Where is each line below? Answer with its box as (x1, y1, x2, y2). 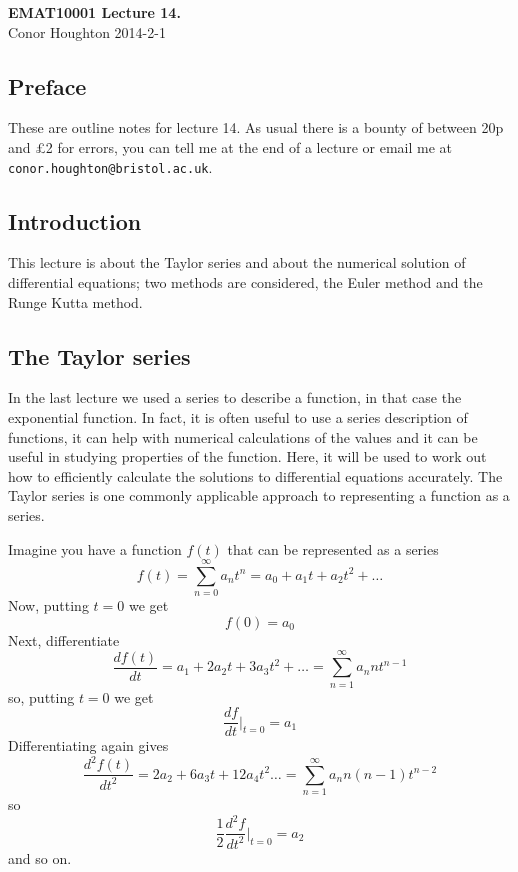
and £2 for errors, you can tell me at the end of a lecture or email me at (8, 136, 452, 157)
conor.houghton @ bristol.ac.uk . (8, 156, 213, 177)
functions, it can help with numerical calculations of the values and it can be (8, 426, 478, 447)
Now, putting (8, 595, 89, 616)
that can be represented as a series (227, 538, 439, 559)
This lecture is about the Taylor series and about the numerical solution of (8, 252, 466, 273)
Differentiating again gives (8, 735, 169, 756)
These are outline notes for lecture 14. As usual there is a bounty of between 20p (8, 117, 504, 138)
